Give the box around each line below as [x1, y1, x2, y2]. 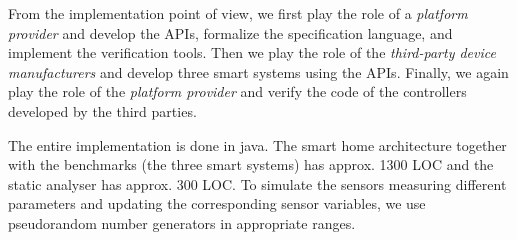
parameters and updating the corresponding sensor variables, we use [8, 193, 426, 214]
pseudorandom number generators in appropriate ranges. [8, 212, 356, 233]
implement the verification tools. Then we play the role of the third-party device [8, 42, 496, 63]
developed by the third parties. [8, 100, 197, 121]
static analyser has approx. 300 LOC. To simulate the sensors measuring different [8, 173, 507, 194]
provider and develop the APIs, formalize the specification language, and [8, 22, 453, 43]
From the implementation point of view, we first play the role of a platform [8, 3, 468, 23]
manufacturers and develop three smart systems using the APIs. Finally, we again [8, 61, 509, 82]
